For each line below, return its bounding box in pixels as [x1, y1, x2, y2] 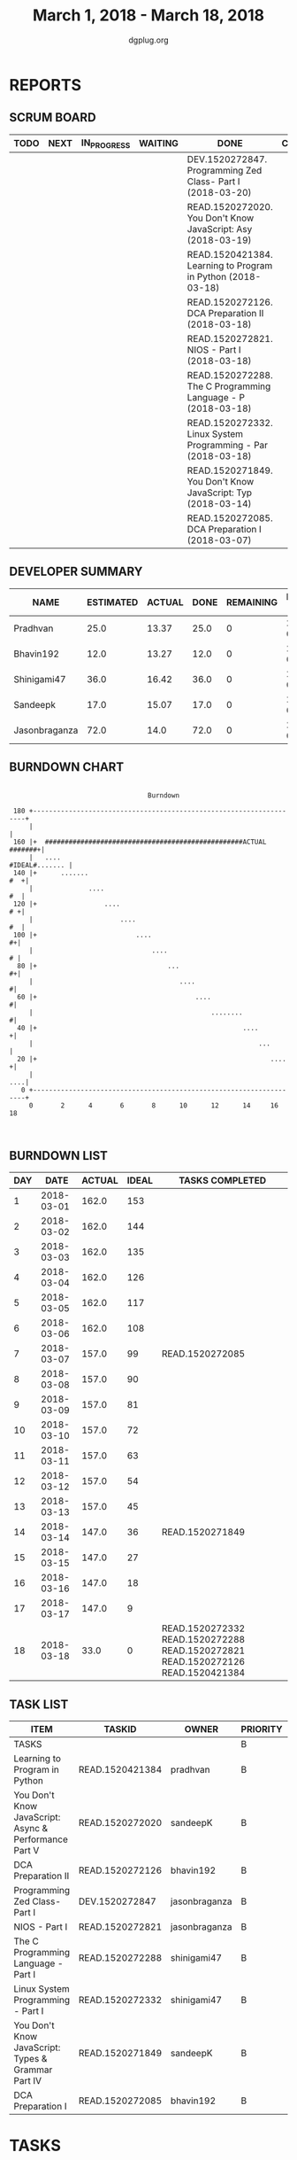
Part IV [13, 2075, 42, 2087]
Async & [13, 1822, 49, 1835]
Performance [13, 1833, 68, 1845]
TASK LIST [9, 1697, 69, 1712]
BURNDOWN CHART [9, 759, 125, 775]
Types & [13, 2053, 48, 2065]
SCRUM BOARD [9, 110, 96, 125]
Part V [13, 1845, 40, 1857]
